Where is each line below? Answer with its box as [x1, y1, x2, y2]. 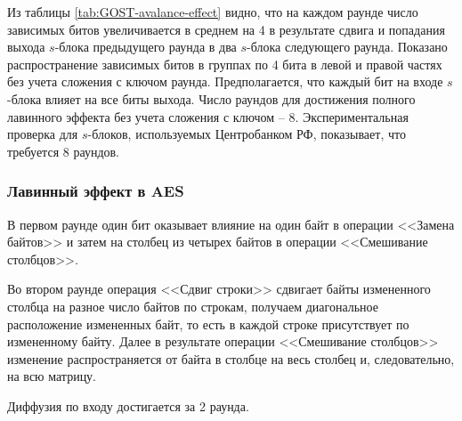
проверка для [7, 125, 78, 143]
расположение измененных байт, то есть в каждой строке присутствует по [7, 314, 409, 333]
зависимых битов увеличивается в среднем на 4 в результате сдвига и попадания [7, 20, 445, 38]
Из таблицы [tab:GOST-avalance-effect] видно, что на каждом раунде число [7, 3, 418, 20]
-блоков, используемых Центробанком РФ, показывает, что [87, 125, 406, 143]
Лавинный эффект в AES [7, 180, 184, 202]
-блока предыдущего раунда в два [54, 37, 237, 56]
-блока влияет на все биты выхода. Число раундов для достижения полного [7, 89, 416, 108]
